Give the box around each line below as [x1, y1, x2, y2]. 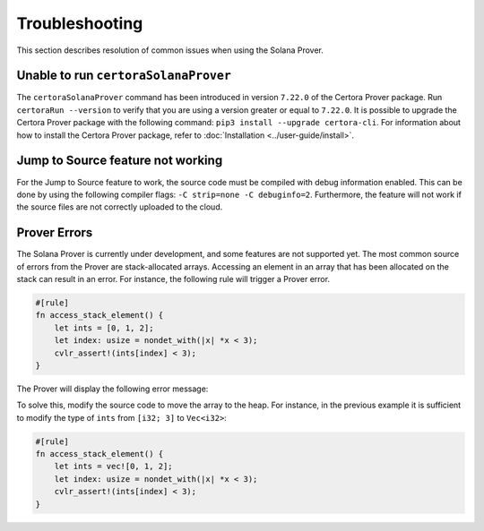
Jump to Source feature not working [16, 153, 223, 168]
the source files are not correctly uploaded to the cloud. [16, 201, 223, 212]
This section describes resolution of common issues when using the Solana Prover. [16, 45, 324, 56]
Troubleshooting [16, 13, 143, 33]
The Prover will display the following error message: [16, 383, 209, 394]
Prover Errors [16, 225, 93, 241]
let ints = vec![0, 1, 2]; [54, 461, 174, 472]
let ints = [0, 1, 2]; [54, 322, 154, 333]
